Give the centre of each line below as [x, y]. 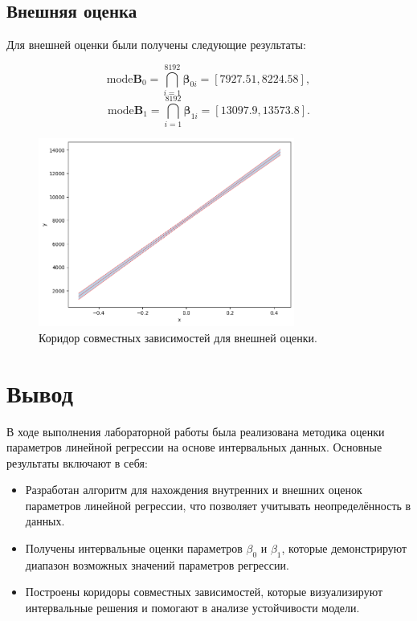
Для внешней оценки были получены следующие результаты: [156, 45]
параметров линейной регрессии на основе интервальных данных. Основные [194, 447]
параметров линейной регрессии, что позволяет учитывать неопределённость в [218, 505]
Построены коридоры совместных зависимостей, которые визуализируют [204, 592]
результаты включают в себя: [77, 462]
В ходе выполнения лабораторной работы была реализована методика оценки [196, 431]
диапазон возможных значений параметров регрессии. [157, 564]
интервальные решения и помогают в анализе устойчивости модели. [192, 608]
